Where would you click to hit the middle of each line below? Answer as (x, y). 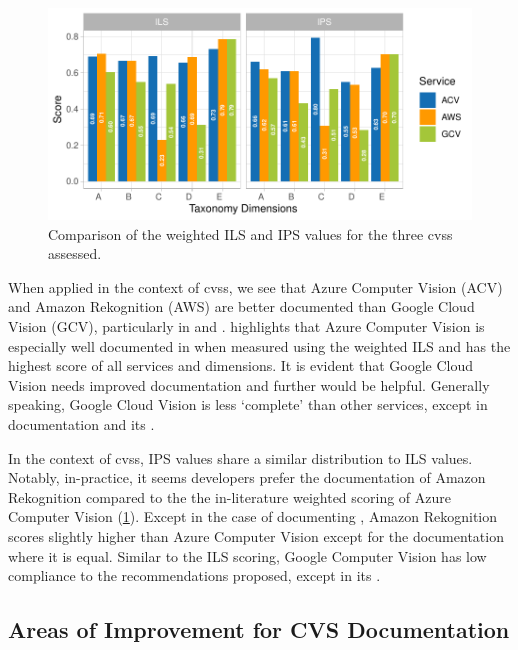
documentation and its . (81, 423)
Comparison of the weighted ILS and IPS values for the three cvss (250, 233)
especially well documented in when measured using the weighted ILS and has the (259, 345)
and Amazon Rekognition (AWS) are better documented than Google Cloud (241, 306)
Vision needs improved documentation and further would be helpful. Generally (249, 384)
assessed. (75, 253)
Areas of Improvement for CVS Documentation (259, 629)
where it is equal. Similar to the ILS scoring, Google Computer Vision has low (247, 555)
